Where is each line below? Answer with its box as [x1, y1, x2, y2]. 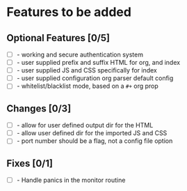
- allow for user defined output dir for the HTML [16, 121, 154, 130]
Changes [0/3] [6, 102, 72, 114]
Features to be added [6, 4, 131, 20]
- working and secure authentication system [16, 50, 144, 59]
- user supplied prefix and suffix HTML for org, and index [16, 59, 181, 67]
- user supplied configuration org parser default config [16, 74, 174, 82]
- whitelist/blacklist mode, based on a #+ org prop [16, 82, 159, 91]
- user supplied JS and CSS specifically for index [16, 66, 157, 75]
